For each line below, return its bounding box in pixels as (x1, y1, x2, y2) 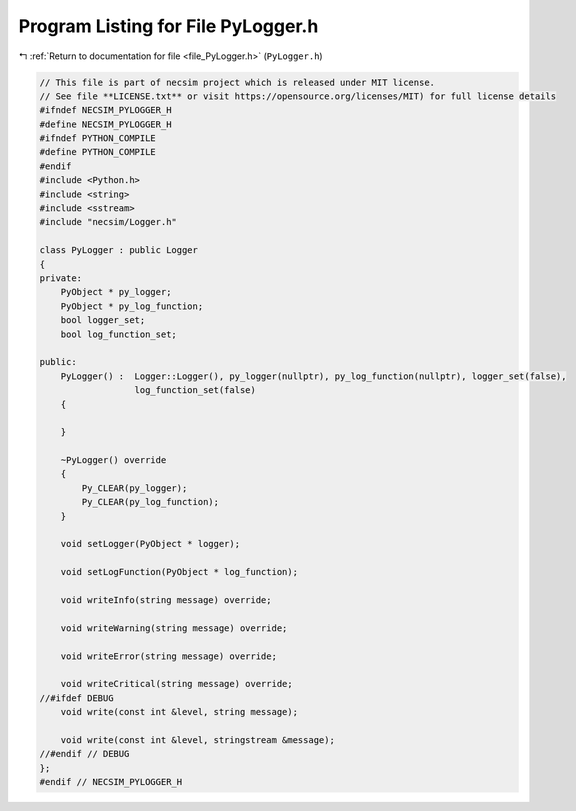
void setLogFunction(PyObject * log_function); (60, 566, 299, 578)
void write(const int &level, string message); (60, 706, 299, 718)
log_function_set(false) (134, 385, 257, 396)
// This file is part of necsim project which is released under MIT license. (39, 76, 435, 88)
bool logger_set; (60, 315, 146, 326)
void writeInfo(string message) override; (60, 594, 272, 605)
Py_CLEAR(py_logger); (81, 482, 188, 494)
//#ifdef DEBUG (39, 692, 114, 704)
